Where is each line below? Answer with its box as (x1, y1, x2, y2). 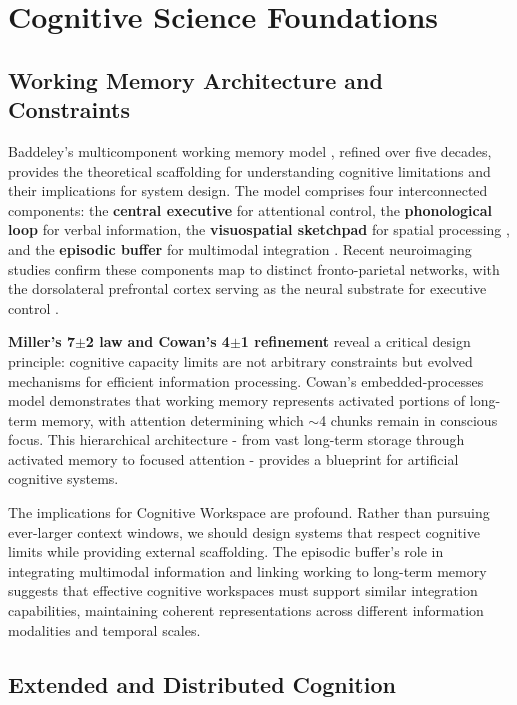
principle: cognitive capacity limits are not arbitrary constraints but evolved (8, 350, 473, 371)
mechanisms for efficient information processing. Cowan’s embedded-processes (8, 370, 484, 391)
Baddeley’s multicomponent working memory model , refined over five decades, (8, 140, 492, 161)
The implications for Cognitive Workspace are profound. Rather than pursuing (8, 502, 490, 523)
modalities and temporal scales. (8, 619, 201, 640)
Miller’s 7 (8, 331, 75, 352)
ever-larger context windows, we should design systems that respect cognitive (8, 521, 480, 542)
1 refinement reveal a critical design (240, 331, 471, 352)
